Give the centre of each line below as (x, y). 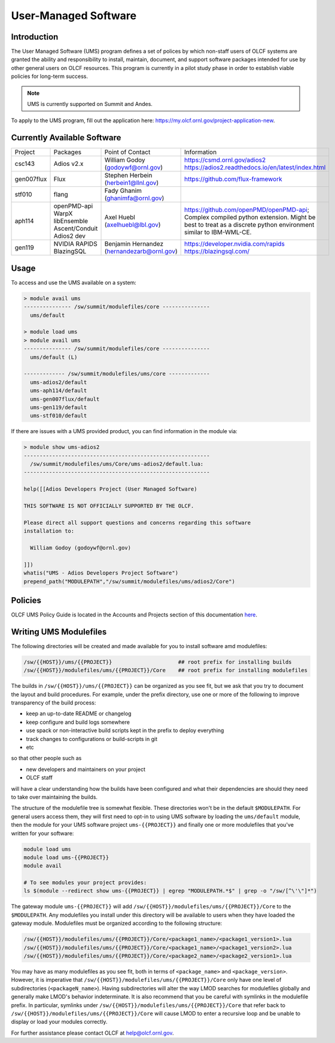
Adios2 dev (70, 236)
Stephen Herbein (128, 176)
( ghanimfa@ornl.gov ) (134, 198)
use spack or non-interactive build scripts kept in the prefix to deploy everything (125, 730)
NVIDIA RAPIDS (76, 244)
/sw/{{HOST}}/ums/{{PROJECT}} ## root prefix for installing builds (158, 662)
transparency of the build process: (54, 703)
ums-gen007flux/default (65, 399)
